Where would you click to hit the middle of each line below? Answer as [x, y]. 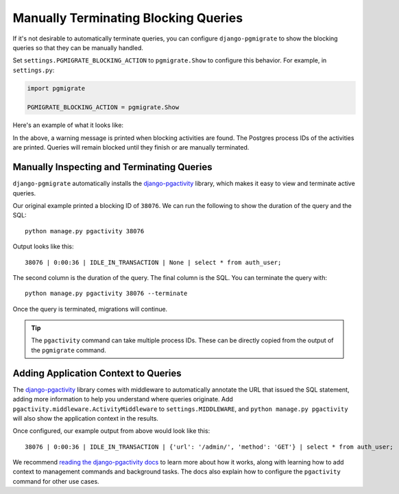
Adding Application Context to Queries [97, 373]
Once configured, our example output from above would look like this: [111, 431]
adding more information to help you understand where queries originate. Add [123, 399]
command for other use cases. [56, 481]
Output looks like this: [44, 246]
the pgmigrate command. [69, 350]
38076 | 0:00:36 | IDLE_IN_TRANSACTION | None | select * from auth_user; [153, 262]
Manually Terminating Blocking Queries [128, 18]
